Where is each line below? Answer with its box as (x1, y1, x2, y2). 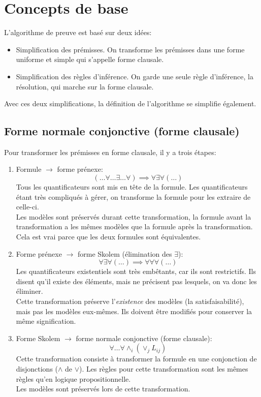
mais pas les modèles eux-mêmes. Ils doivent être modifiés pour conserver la (16, 306, 252, 316)
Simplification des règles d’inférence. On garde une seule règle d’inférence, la (16, 71, 253, 81)
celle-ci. (16, 201, 39, 212)
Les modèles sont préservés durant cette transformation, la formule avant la (16, 211, 251, 222)
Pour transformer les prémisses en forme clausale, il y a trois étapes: (4, 146, 216, 157)
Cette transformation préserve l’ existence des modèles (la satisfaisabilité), (16, 296, 244, 307)
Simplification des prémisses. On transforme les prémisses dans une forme (16, 44, 245, 54)
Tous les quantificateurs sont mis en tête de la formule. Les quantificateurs (16, 181, 248, 192)
